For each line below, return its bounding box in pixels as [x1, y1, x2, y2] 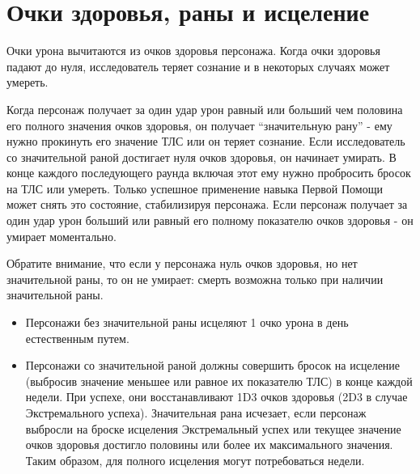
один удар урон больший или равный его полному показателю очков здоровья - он [6, 212, 414, 229]
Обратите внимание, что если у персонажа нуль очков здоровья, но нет [6, 255, 358, 272]
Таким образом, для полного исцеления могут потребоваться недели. [25, 451, 365, 468]
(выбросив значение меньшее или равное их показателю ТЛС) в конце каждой [25, 372, 413, 389]
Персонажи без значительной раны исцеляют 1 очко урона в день [25, 314, 349, 331]
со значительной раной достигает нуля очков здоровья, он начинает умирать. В [6, 148, 397, 165]
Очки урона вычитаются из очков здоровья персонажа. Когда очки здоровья [6, 42, 380, 59]
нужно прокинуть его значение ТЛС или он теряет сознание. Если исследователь [6, 133, 405, 150]
